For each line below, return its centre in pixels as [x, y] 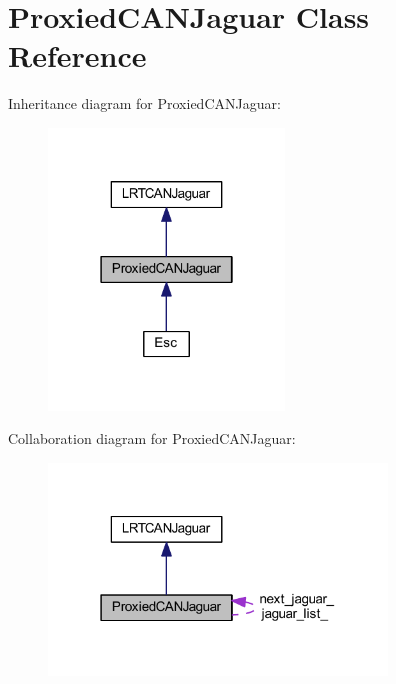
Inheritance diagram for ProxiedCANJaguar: [144, 103]
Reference [77, 55]
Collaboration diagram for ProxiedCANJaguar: [152, 438]
